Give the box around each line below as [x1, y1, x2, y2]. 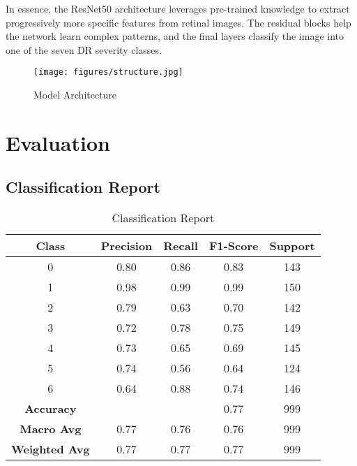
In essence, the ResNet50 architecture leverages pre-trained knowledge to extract [6, 1, 350, 15]
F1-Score [208, 238, 259, 254]
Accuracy [24, 400, 77, 417]
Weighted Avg [11, 441, 90, 458]
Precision [100, 238, 153, 254]
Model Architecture [33, 87, 117, 102]
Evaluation [6, 128, 110, 156]
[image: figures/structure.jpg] [33, 67, 183, 78]
